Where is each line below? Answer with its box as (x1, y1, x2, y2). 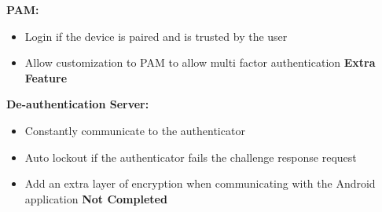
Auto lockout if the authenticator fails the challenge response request (24, 148, 357, 165)
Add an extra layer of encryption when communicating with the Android (24, 175, 376, 192)
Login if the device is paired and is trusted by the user (24, 27, 288, 44)
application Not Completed (24, 190, 167, 207)
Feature (24, 69, 68, 86)
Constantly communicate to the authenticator (24, 122, 245, 138)
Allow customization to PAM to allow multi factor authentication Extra (24, 54, 376, 71)
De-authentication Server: (6, 96, 149, 112)
